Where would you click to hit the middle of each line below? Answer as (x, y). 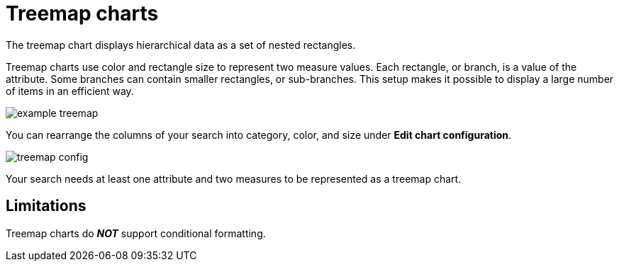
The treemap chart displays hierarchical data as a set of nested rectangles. (181, 45)
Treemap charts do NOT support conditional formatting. (136, 233)
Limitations (46, 206)
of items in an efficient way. (70, 91)
